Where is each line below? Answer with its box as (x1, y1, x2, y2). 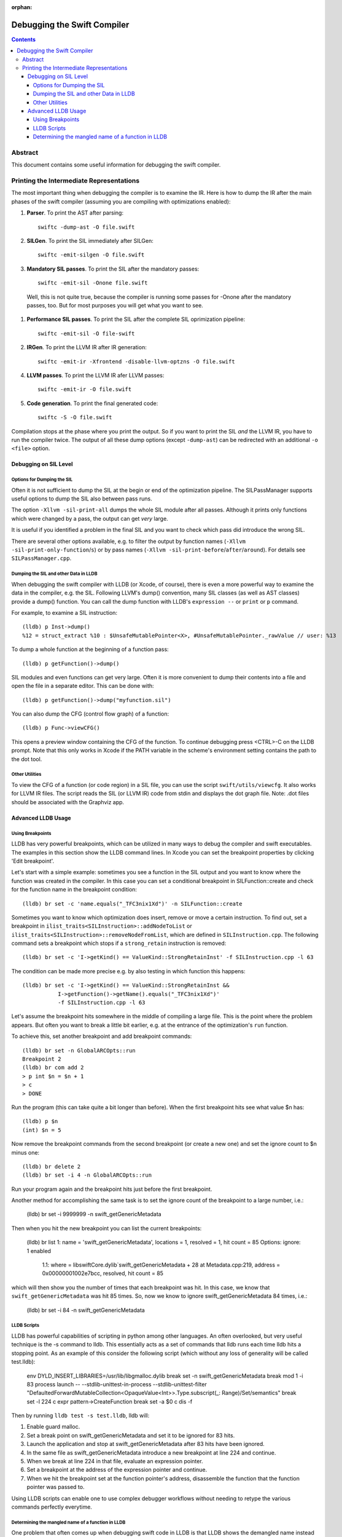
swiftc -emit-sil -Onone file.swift (37, 280, 148, 286)
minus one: (11, 1148, 40, 1156)
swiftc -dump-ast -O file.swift (37, 223, 135, 231)
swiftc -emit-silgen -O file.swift (37, 251, 145, 258)
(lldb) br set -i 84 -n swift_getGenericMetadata (26, 1306, 146, 1314)
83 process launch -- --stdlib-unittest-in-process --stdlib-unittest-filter (26, 1380, 207, 1388)
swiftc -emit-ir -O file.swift (37, 386, 132, 393)
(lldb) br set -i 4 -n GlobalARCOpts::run (22, 1172, 152, 1179)
